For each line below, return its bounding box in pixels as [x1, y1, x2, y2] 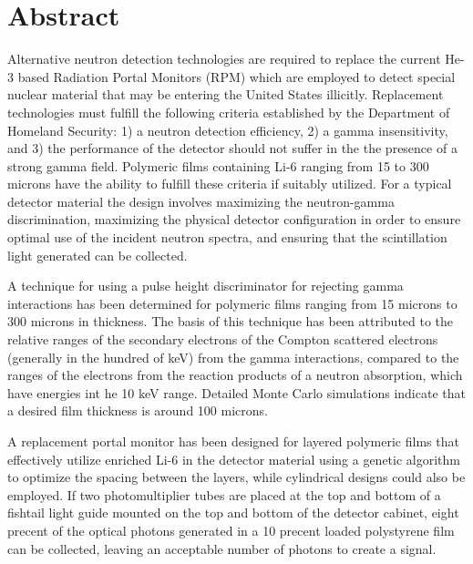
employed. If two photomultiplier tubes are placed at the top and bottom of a [7, 485, 441, 504]
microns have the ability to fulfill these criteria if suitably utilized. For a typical [7, 174, 452, 193]
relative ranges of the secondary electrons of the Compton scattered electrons [7, 330, 438, 349]
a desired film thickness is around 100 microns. [7, 401, 268, 420]
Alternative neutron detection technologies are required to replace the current [7, 49, 441, 68]
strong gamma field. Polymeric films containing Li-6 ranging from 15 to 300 [7, 156, 429, 175]
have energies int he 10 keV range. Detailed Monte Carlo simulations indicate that [7, 383, 466, 402]
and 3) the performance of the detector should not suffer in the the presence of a [7, 138, 458, 158]
